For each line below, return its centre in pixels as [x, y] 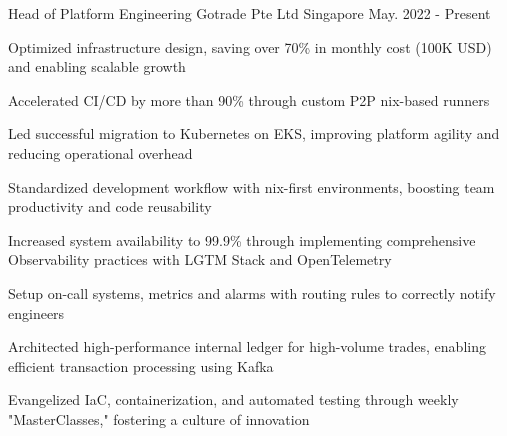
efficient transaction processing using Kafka [141, 365]
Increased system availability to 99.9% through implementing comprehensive [242, 239]
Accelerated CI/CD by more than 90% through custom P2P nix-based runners [249, 99]
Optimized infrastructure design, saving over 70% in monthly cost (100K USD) [250, 46]
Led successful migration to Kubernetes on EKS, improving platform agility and [254, 133]
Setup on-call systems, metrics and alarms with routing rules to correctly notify [252, 292]
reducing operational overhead [100, 152]
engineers [36, 312]
